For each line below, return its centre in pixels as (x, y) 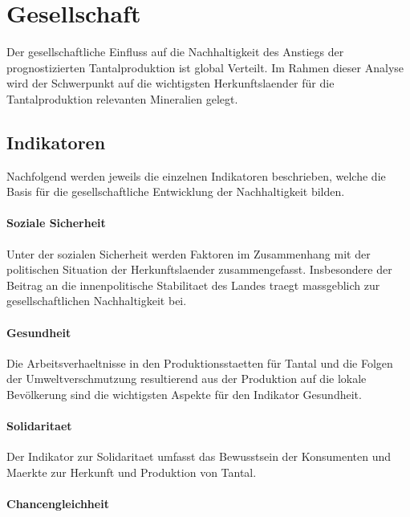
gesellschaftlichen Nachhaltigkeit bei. (97, 301)
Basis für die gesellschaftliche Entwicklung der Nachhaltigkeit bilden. (176, 191)
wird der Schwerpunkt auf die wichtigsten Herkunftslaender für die (170, 83)
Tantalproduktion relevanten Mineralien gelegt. (122, 98)
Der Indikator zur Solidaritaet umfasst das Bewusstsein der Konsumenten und (199, 456)
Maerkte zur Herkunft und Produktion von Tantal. (132, 472)
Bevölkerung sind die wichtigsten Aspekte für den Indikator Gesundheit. (184, 395)
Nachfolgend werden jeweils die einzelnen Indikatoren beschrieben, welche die (196, 175)
